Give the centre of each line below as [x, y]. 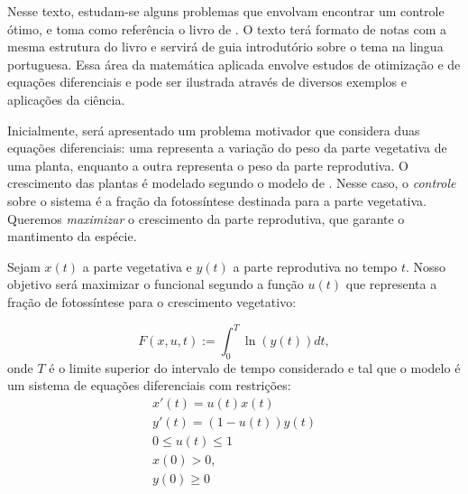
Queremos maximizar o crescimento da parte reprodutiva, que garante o [206, 218]
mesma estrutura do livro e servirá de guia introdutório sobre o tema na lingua [225, 47]
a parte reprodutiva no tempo [315, 266]
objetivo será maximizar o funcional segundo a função [156, 284]
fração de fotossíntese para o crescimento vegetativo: [152, 301]
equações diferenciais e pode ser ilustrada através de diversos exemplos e [207, 82]
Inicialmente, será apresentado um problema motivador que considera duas [214, 130]
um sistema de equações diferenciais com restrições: [149, 385]
